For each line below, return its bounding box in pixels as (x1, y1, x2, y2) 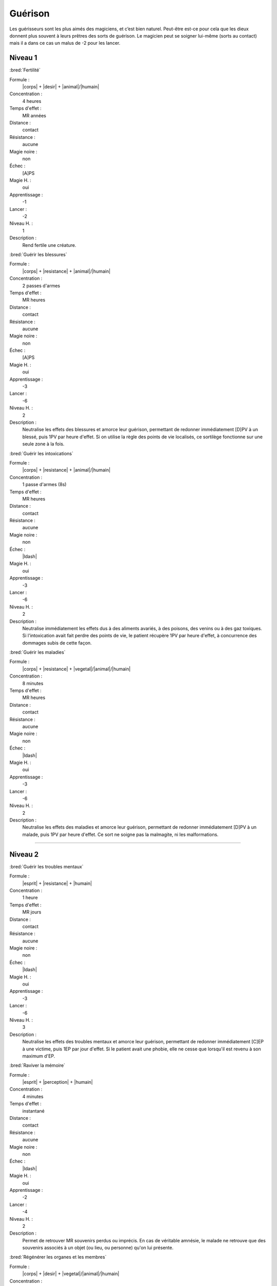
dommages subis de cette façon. (22, 639, 92, 646)
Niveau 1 (9, 53, 37, 62)
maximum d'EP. (22, 1052, 55, 1059)
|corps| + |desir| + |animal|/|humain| (22, 84, 100, 90)
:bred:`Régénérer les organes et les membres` (9, 1254, 107, 1260)
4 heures (22, 98, 42, 104)
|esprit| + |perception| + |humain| (22, 1079, 93, 1085)
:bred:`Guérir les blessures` (9, 252, 67, 257)
